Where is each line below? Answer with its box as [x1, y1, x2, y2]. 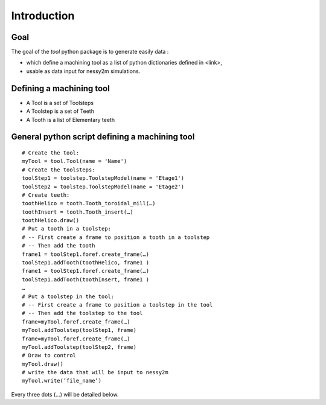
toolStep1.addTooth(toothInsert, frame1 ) [22, 276, 150, 283]
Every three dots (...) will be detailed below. [11, 391, 119, 398]
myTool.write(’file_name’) [22, 377, 102, 384]
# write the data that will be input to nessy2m [22, 369, 168, 376]
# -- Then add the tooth [22, 242, 95, 249]
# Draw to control [22, 352, 77, 359]
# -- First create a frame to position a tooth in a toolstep [22, 234, 210, 241]
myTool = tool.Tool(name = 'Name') [22, 158, 127, 165]
